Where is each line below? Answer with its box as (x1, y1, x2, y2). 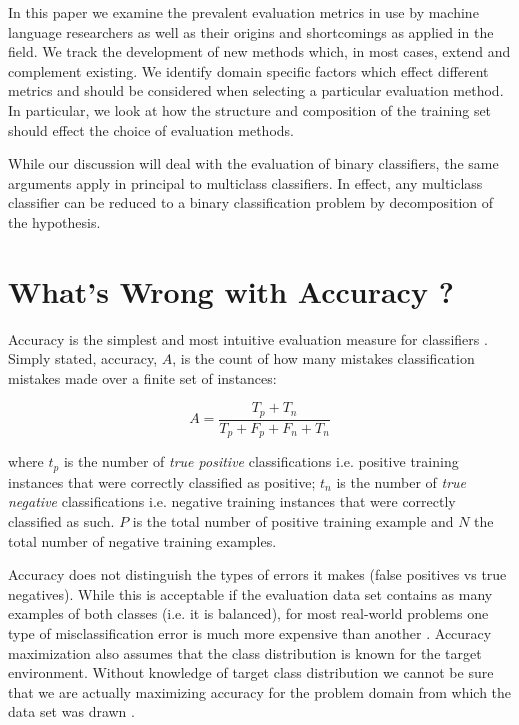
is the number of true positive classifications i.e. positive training (63, 451, 459, 472)
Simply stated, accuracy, (8, 348, 158, 369)
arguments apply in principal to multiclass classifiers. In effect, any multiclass (8, 172, 483, 193)
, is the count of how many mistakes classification (172, 348, 475, 369)
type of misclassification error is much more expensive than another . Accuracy (8, 622, 492, 643)
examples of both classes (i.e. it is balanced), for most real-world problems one (8, 603, 489, 624)
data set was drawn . (8, 701, 135, 722)
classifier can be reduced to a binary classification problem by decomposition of (8, 192, 494, 213)
